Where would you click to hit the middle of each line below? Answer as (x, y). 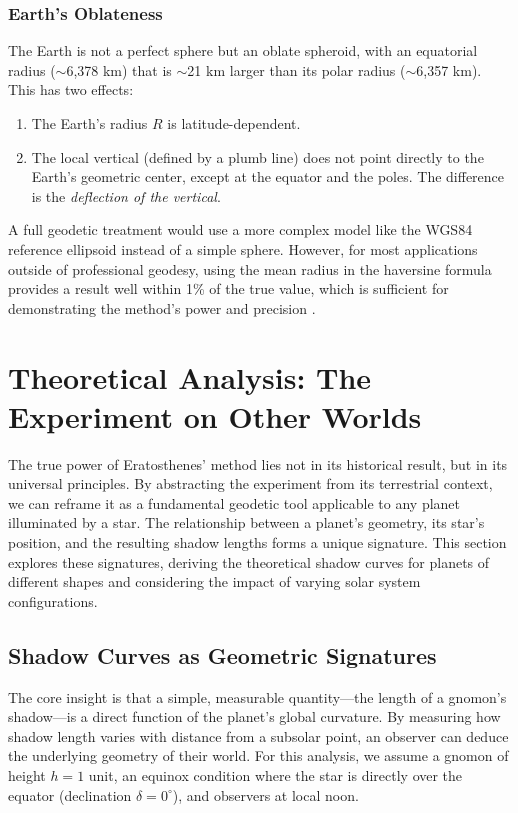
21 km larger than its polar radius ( (296, 69)
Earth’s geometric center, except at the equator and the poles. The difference (268, 176)
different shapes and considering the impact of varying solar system (214, 581)
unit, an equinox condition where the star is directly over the (275, 774)
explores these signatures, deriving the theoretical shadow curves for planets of (249, 561)
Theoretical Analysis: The (190, 376)
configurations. (53, 600)
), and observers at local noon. (265, 794)
